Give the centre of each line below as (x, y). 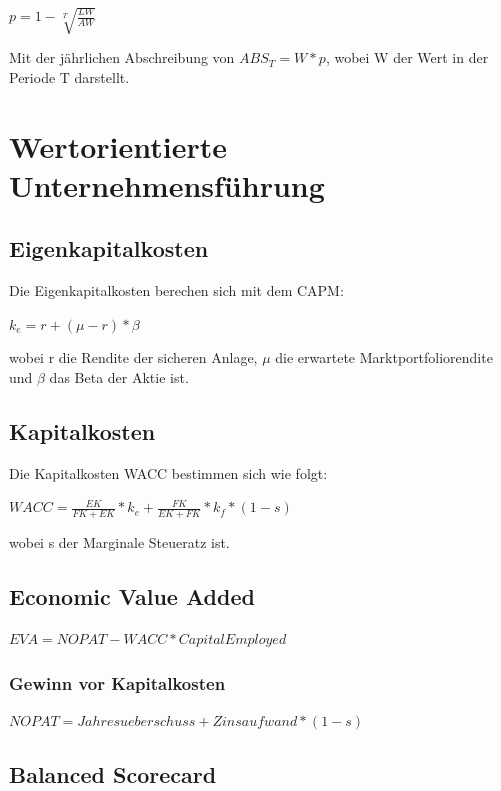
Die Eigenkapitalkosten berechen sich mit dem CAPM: (176, 290)
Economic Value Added (132, 596)
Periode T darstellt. (69, 76)
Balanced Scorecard (113, 773)
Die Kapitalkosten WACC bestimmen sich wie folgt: (168, 472)
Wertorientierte (118, 145)
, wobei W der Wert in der (407, 57)
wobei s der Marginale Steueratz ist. (119, 542)
